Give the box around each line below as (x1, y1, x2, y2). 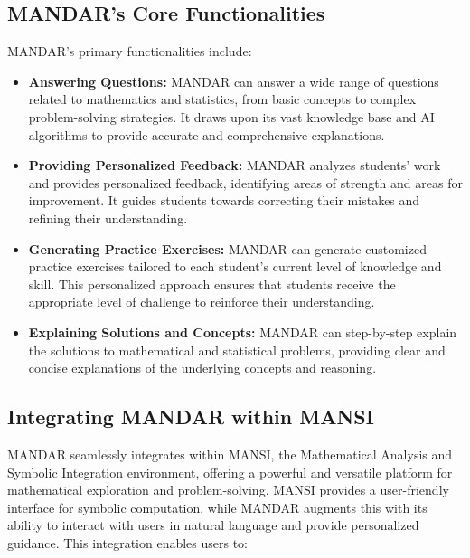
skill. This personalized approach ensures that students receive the (28, 274, 396, 293)
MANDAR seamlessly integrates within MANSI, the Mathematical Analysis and (7, 444, 453, 463)
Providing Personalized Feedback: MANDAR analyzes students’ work (28, 156, 441, 175)
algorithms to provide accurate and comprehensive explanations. (28, 125, 385, 144)
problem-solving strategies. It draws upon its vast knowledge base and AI (28, 107, 435, 126)
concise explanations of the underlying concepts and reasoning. (28, 358, 377, 377)
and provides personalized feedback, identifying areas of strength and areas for (28, 173, 463, 192)
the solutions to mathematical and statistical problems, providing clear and (28, 340, 446, 359)
